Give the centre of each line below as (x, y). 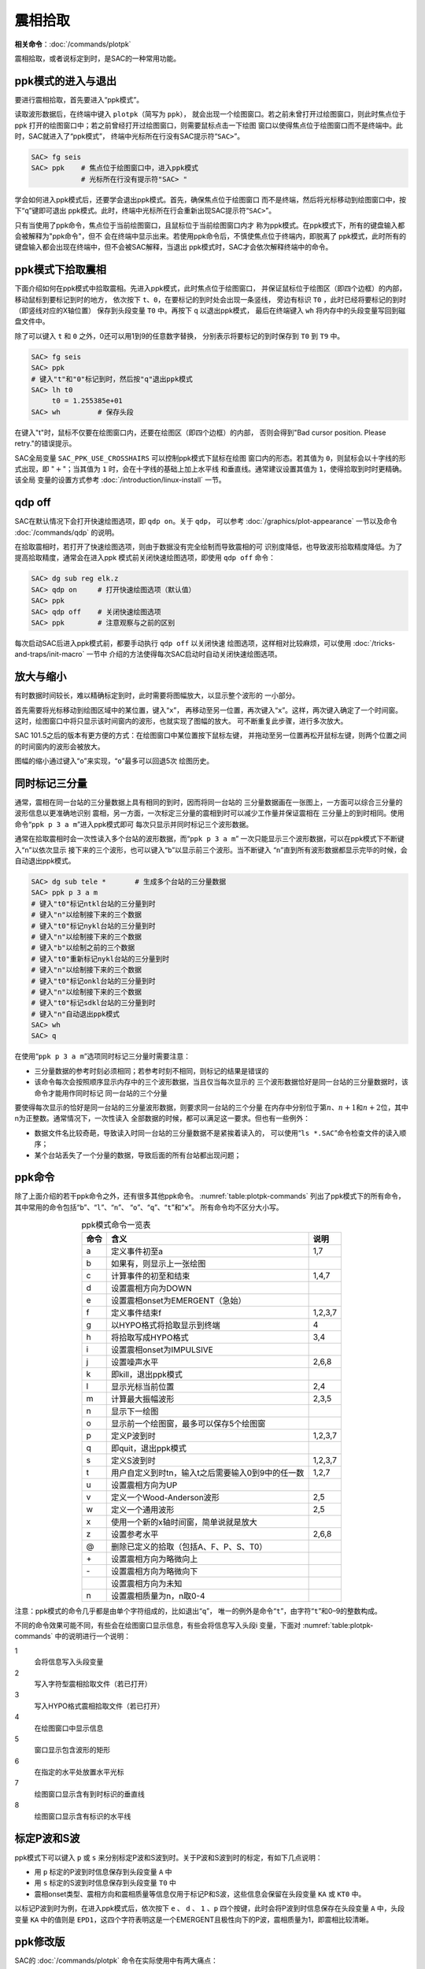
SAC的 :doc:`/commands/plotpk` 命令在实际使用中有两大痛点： (116, 1960)
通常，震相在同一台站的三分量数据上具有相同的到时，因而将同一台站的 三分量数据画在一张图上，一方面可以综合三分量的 (209, 803)
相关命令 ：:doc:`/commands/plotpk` (73, 44)
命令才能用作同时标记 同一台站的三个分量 (101, 1093)
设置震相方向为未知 (147, 1583)
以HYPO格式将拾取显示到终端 (166, 1325)
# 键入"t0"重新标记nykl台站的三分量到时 (100, 959)
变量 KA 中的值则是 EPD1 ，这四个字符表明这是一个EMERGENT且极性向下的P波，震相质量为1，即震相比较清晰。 (194, 1919)
